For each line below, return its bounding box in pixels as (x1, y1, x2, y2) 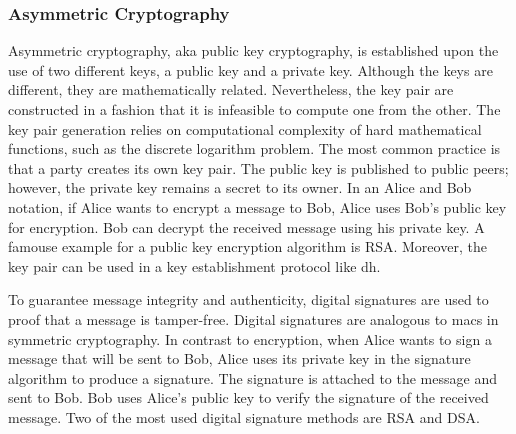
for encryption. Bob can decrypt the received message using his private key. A (8, 216, 485, 237)
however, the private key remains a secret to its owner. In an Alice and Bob (8, 177, 472, 198)
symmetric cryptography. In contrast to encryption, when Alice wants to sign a (8, 328, 492, 349)
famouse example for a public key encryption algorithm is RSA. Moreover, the (8, 236, 487, 257)
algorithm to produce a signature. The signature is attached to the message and (8, 367, 497, 388)
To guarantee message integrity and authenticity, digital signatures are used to (8, 289, 489, 310)
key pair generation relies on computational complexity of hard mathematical (8, 118, 482, 139)
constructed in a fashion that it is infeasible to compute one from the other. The (8, 99, 501, 119)
